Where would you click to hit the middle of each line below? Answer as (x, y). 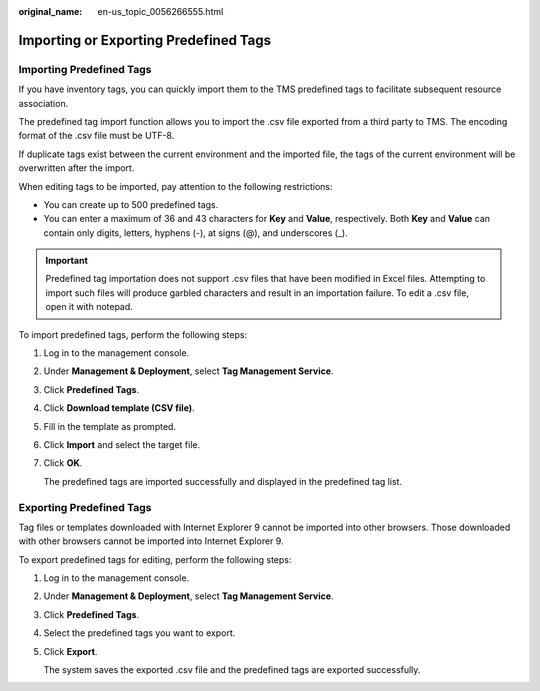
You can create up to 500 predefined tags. (131, 204)
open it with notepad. (89, 307)
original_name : (50, 11)
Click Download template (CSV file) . (119, 408)
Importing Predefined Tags (85, 69)
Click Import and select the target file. (122, 444)
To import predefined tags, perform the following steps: (133, 334)
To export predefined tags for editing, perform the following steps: (155, 559)
